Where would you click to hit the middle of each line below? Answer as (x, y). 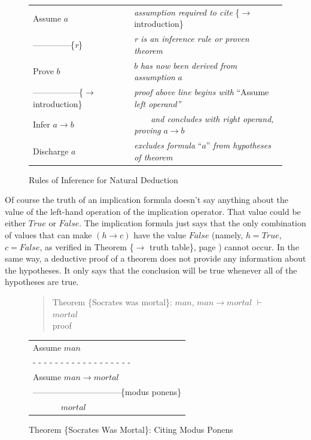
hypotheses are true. (42, 282)
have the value (160, 235)
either (16, 223)
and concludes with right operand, (212, 118)
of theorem (153, 157)
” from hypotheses (238, 145)
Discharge (51, 151)
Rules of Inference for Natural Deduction (103, 179)
